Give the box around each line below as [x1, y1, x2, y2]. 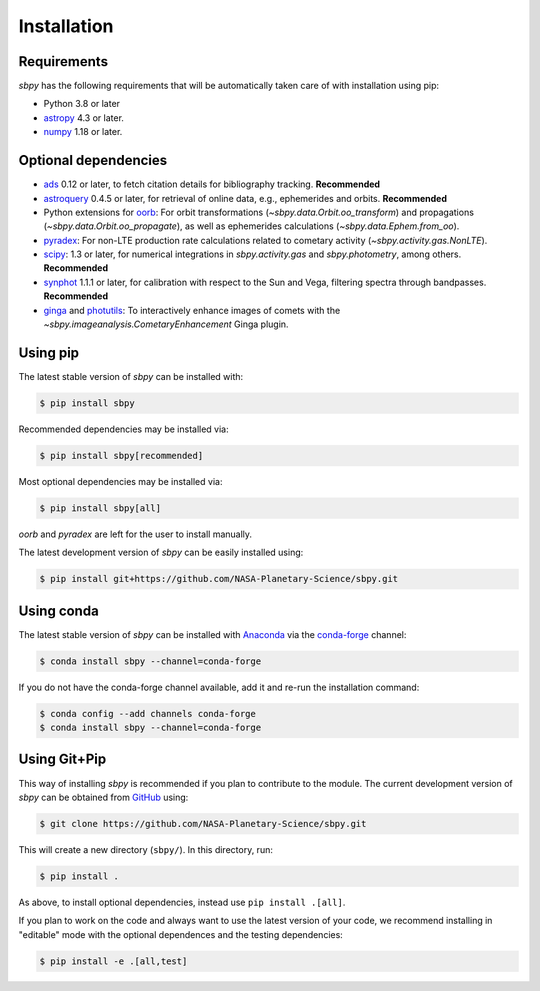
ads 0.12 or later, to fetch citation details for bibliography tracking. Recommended [43, 178, 380, 190]
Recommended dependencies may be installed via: [18, 423, 229, 435]
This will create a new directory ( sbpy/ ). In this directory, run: [18, 843, 274, 855]
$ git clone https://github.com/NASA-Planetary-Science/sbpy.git [39, 818, 367, 829]
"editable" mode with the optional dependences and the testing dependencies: [18, 928, 344, 940]
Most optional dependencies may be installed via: [18, 475, 223, 487]
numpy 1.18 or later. [43, 126, 123, 138]
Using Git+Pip [18, 751, 107, 768]
